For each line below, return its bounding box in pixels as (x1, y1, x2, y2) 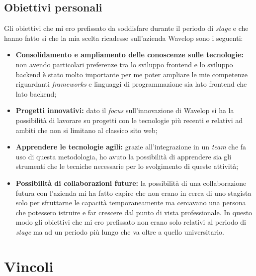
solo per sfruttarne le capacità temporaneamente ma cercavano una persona (15, 197, 246, 208)
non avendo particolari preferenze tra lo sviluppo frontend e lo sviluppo (15, 59, 233, 69)
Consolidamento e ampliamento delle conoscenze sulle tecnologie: (15, 49, 244, 60)
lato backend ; (15, 88, 57, 99)
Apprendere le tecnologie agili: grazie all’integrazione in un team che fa (15, 141, 247, 152)
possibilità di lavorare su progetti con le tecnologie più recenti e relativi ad (15, 115, 243, 125)
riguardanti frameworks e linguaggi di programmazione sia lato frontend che (15, 79, 247, 89)
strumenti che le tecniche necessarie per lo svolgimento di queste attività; (15, 161, 239, 171)
